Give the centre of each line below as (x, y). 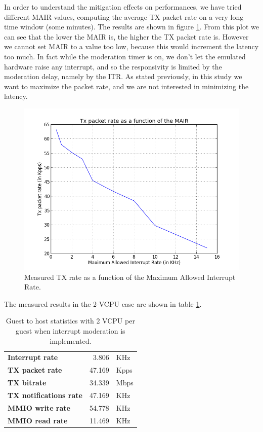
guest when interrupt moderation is (71, 330)
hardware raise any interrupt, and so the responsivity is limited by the (113, 66)
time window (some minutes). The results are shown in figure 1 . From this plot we (131, 27)
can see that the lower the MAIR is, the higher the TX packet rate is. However (126, 36)
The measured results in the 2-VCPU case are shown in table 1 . (103, 303)
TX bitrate (27, 383)
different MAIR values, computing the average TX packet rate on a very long (124, 16)
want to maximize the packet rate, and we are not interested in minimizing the (126, 86)
